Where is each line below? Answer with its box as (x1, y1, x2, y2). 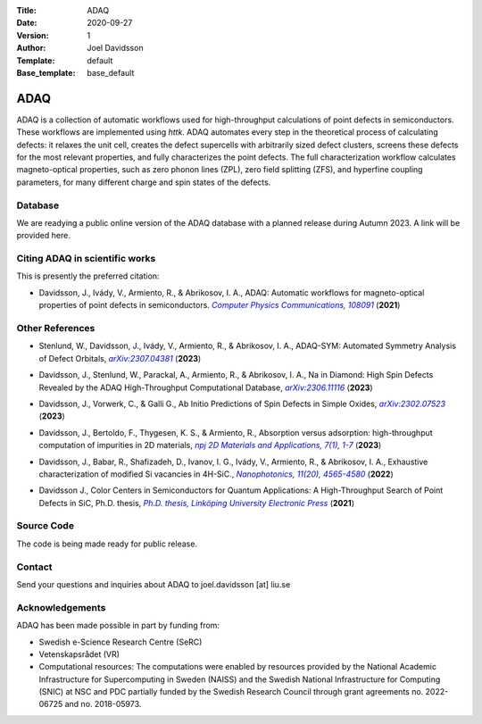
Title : (16, 5, 37, 15)
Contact (16, 561, 53, 573)
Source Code (16, 520, 75, 532)
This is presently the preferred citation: (16, 270, 160, 281)
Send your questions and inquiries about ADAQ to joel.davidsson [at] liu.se (16, 578, 291, 589)
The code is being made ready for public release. (16, 538, 198, 549)
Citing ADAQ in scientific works (16, 253, 156, 265)
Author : (16, 43, 46, 54)
